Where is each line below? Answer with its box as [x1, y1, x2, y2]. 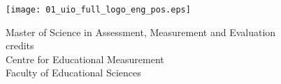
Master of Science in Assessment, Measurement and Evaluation [6, 24, 276, 39]
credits [6, 38, 34, 53]
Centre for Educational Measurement [6, 51, 164, 66]
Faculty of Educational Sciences [6, 65, 141, 80]
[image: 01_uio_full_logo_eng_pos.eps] [6, 5, 191, 15]
